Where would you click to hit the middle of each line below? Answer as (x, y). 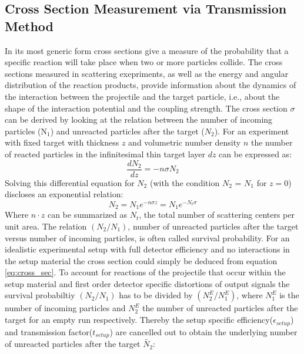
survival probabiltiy (40, 295)
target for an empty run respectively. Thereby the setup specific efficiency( (139, 320)
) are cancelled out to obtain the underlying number (203, 331)
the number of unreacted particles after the (220, 308)
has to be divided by (156, 295)
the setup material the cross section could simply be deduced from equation (141, 260)
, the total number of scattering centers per (217, 215)
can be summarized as (87, 215)
